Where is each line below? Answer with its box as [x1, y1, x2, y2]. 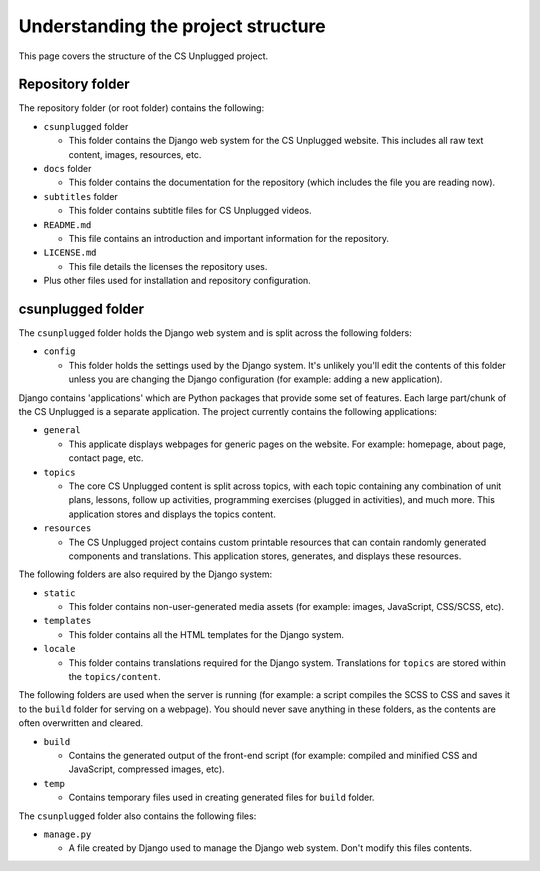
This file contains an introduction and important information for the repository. [68, 232, 390, 244]
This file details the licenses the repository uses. [68, 260, 268, 272]
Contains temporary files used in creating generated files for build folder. [68, 791, 375, 804]
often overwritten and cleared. [18, 717, 144, 729]
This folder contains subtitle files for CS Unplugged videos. [68, 205, 312, 217]
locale [43, 643, 76, 655]
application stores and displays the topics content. [68, 508, 277, 520]
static [43, 587, 76, 599]
